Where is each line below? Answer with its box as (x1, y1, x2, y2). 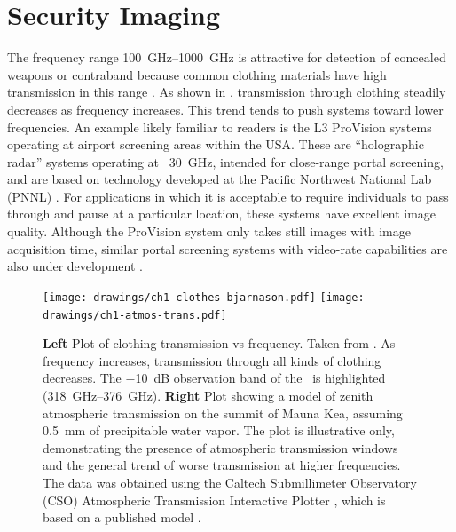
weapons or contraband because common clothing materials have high (7, 65, 387, 83)
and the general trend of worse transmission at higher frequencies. (43, 456, 401, 474)
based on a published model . (43, 508, 201, 527)
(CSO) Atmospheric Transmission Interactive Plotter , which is (43, 490, 386, 509)
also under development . (7, 257, 143, 275)
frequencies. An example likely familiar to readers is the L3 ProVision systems (7, 117, 432, 136)
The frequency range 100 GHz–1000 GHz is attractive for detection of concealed (7, 48, 446, 67)
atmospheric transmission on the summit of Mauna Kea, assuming (43, 403, 403, 422)
